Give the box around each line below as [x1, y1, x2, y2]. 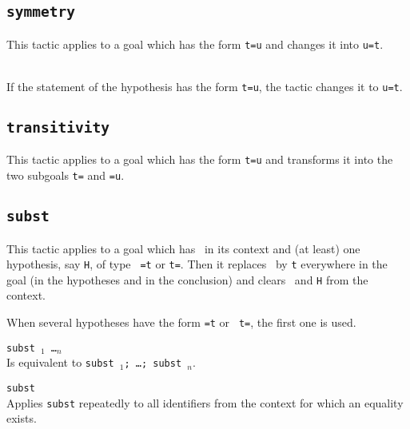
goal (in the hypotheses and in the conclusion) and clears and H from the [6, 271, 368, 288]
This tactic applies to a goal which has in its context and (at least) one [6, 240, 360, 256]
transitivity [6, 119, 109, 137]
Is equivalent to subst [6, 354, 114, 371]
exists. [6, 410, 37, 427]
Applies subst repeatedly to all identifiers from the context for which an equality [6, 394, 404, 411]
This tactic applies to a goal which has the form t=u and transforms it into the [6, 151, 393, 168]
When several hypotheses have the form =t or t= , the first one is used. [6, 314, 356, 331]
